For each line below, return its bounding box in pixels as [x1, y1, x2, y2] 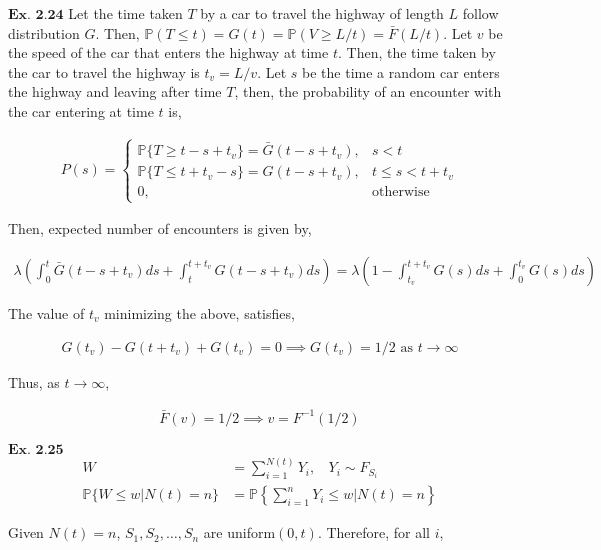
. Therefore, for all [317, 522, 431, 543]
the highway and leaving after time [8, 81, 222, 102]
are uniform [203, 522, 276, 543]
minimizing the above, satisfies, [104, 303, 295, 324]
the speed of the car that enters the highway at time [8, 42, 329, 63]
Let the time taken [68, 3, 183, 23]
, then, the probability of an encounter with [234, 81, 502, 102]
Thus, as [8, 371, 60, 392]
